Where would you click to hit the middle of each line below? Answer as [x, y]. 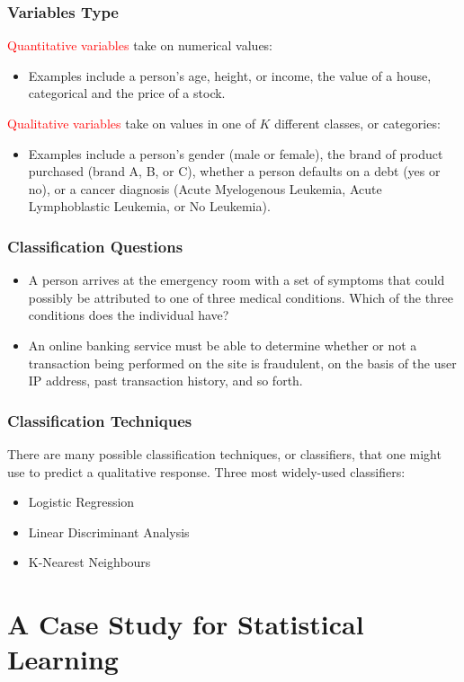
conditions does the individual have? [129, 315]
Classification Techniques [100, 420]
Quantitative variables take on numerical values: [140, 45]
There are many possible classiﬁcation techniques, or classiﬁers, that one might [224, 453]
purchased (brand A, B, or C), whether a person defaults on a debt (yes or [234, 171]
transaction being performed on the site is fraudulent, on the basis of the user [242, 363]
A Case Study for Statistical [186, 624]
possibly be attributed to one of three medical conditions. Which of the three [241, 297]
